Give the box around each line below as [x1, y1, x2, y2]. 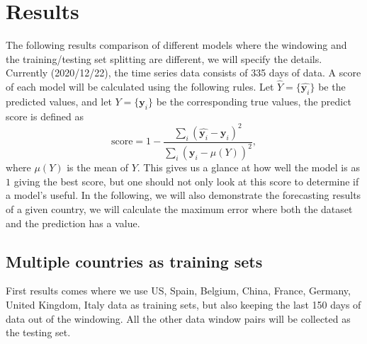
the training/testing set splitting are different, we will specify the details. [6, 51, 322, 66]
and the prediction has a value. [6, 215, 140, 230]
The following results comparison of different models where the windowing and [6, 38, 347, 52]
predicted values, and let [6, 93, 112, 108]
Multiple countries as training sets [6, 250, 263, 272]
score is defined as [6, 108, 84, 123]
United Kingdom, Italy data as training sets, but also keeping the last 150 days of [6, 297, 361, 311]
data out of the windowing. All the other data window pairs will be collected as [6, 311, 351, 326]
